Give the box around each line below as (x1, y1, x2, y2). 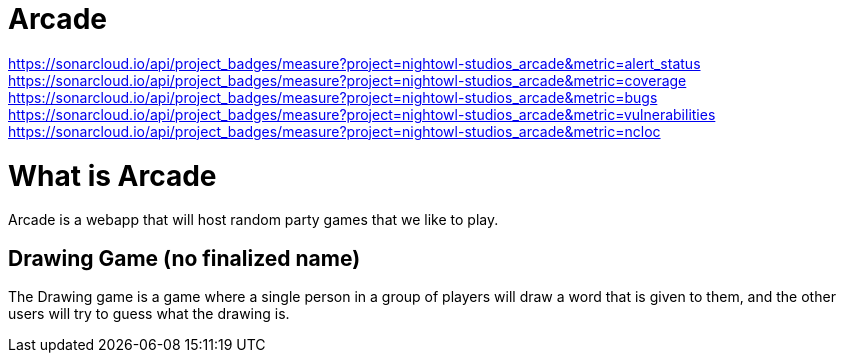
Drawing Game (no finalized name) (8, 245, 361, 271)
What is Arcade (8, 158, 217, 193)
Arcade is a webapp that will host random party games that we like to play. (8, 211, 499, 229)
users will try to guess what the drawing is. (8, 305, 290, 323)
